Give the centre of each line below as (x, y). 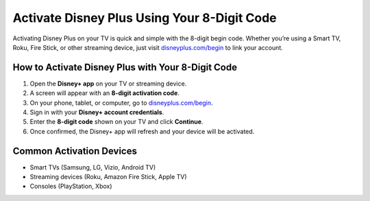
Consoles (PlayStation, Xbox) (71, 186)
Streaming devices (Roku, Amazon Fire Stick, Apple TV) (109, 177)
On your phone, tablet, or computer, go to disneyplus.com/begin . (121, 103)
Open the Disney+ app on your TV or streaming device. (108, 83)
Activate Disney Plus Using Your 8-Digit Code (145, 18)
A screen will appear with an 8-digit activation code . (104, 93)
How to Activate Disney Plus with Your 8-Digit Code (125, 67)
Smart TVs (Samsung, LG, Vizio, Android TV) (93, 167)
